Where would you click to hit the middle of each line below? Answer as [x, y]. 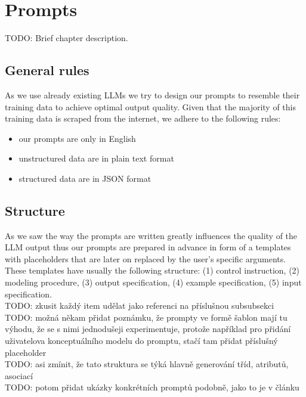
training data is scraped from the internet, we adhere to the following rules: [143, 118]
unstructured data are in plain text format [96, 158]
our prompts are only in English [77, 138]
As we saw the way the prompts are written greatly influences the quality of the [151, 235]
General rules [47, 70]
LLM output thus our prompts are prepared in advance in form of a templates [148, 247]
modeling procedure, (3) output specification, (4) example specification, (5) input [153, 282]
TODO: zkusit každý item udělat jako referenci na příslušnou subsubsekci [140, 305]
